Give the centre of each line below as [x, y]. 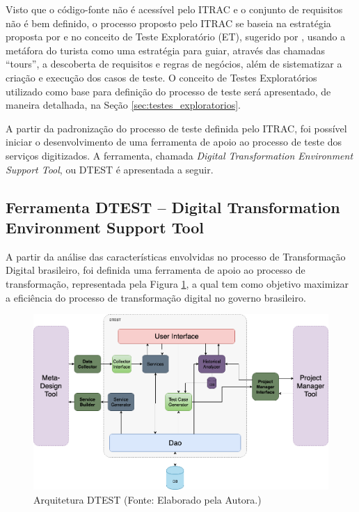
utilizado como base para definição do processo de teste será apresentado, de [168, 91]
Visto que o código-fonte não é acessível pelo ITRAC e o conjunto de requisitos [174, 9]
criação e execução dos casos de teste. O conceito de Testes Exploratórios [161, 77]
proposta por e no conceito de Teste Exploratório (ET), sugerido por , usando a [176, 37]
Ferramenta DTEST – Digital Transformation [173, 207]
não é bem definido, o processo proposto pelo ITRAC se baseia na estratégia [168, 23]
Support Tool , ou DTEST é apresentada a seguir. [110, 169]
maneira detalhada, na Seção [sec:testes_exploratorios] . [123, 105]
